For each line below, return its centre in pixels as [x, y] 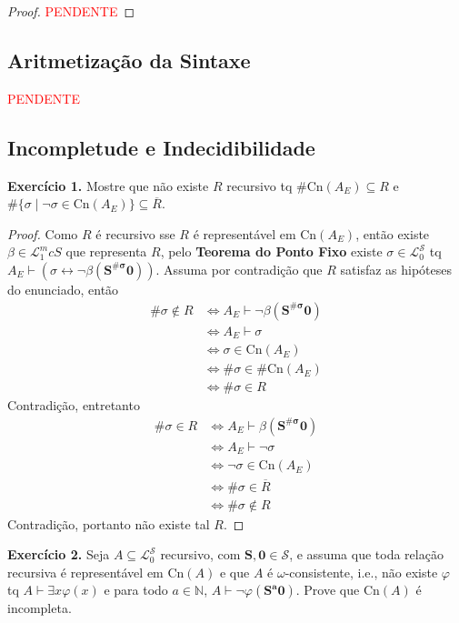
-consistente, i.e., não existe [361, 572]
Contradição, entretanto [74, 405]
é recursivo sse [135, 233]
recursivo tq [259, 185]
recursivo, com [200, 554]
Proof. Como [43, 233]
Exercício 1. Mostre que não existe [108, 185]
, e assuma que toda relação [366, 554]
